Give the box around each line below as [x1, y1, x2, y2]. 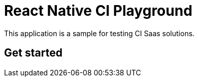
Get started [4, 46, 62, 60]
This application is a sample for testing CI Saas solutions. [4, 29, 195, 38]
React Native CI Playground [4, 2, 192, 19]
